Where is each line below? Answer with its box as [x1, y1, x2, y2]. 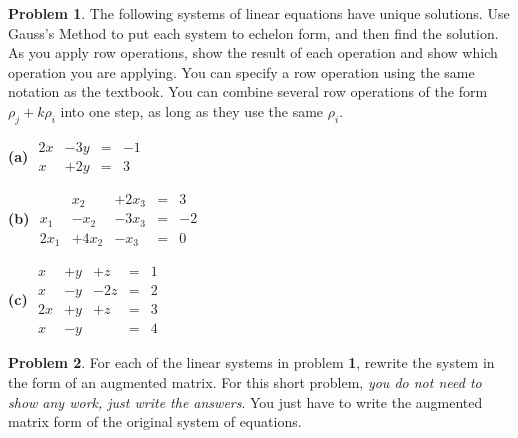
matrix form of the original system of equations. [8, 411, 302, 432]
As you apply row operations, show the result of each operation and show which [8, 42, 498, 63]
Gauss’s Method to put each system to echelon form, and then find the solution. [8, 22, 499, 43]
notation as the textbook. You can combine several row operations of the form [8, 81, 488, 102]
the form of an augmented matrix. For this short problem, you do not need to [8, 372, 482, 392]
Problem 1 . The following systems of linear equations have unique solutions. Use [8, 3, 510, 23]
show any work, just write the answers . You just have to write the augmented [8, 391, 483, 412]
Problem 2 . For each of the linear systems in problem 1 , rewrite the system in [8, 352, 495, 373]
